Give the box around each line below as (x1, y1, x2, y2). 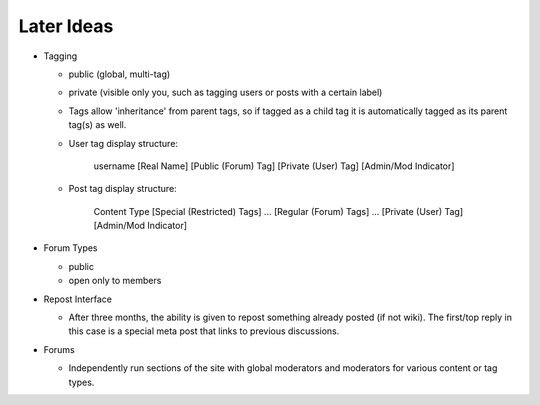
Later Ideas (18, 15, 114, 37)
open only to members (68, 275, 162, 287)
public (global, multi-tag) (68, 68, 171, 80)
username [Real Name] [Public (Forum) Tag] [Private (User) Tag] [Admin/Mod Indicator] (93, 160, 455, 172)
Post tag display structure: (68, 183, 177, 195)
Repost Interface (43, 293, 112, 305)
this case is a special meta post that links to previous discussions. (68, 325, 340, 337)
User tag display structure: (68, 137, 179, 149)
